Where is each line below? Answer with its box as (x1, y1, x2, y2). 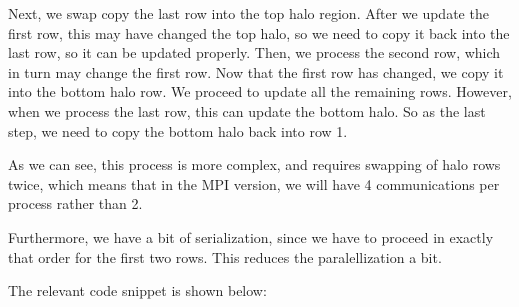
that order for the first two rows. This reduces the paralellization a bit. (8, 246, 442, 267)
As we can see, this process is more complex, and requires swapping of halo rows (8, 154, 501, 175)
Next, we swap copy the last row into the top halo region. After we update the (8, 3, 489, 23)
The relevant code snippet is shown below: (8, 280, 267, 301)
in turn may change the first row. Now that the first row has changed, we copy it (8, 61, 504, 82)
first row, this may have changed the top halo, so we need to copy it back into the (8, 22, 510, 43)
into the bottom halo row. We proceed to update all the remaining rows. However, (8, 81, 512, 102)
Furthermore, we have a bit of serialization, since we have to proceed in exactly (8, 226, 494, 247)
